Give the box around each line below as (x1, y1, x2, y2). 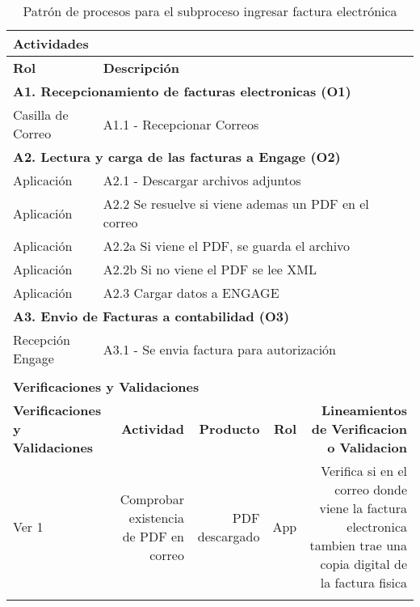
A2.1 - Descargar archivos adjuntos (103, 171, 301, 189)
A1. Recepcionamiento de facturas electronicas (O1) (13, 82, 351, 100)
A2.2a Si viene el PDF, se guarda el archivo (103, 236, 351, 255)
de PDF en (122, 526, 184, 545)
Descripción (103, 58, 179, 77)
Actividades (13, 34, 89, 53)
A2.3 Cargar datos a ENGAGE (103, 283, 279, 302)
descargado (197, 526, 260, 545)
